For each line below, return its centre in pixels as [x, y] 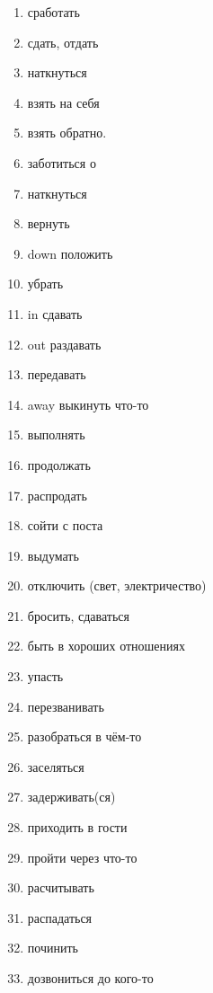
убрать [45, 284]
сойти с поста [65, 525]
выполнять [56, 434]
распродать [57, 495]
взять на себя [63, 102]
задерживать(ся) [71, 797]
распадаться [60, 917]
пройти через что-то [82, 857]
